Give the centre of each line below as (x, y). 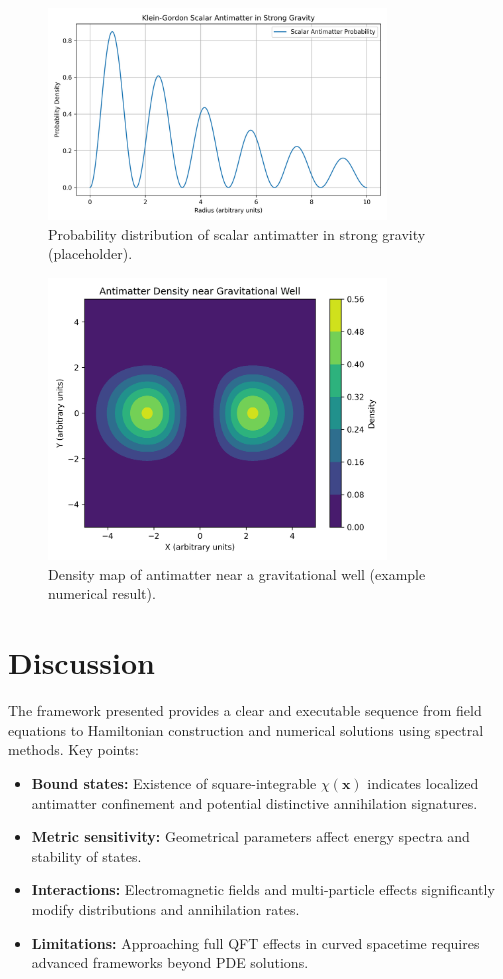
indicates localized (423, 782)
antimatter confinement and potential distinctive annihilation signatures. (254, 802)
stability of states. (86, 855)
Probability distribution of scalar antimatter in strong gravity (237, 233)
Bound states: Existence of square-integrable (174, 782)
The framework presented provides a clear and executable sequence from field (245, 710)
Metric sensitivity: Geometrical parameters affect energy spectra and (250, 836)
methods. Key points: (73, 749)
